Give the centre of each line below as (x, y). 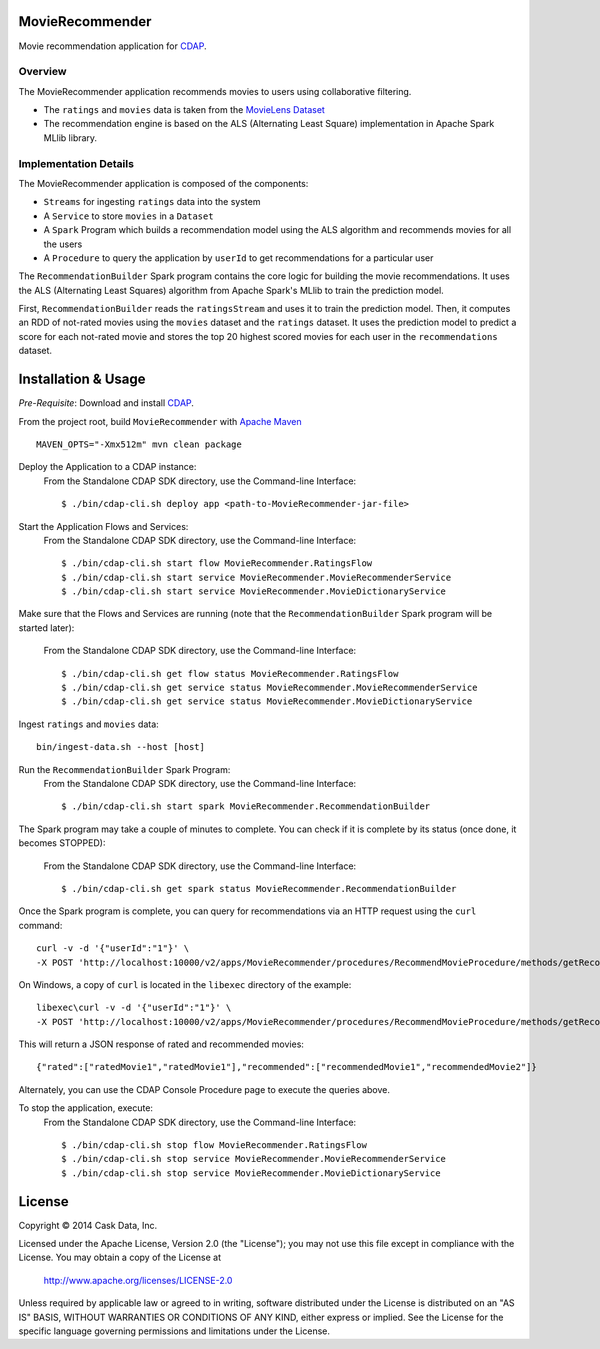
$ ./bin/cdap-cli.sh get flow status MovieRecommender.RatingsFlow (230, 673)
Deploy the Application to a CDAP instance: (107, 467)
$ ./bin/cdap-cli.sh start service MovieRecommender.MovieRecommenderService (256, 577)
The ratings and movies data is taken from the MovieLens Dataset (184, 110)
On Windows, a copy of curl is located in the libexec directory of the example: (185, 984)
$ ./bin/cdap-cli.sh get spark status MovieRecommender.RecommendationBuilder (259, 888)
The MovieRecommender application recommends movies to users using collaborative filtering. (215, 91)
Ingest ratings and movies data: (88, 724)
